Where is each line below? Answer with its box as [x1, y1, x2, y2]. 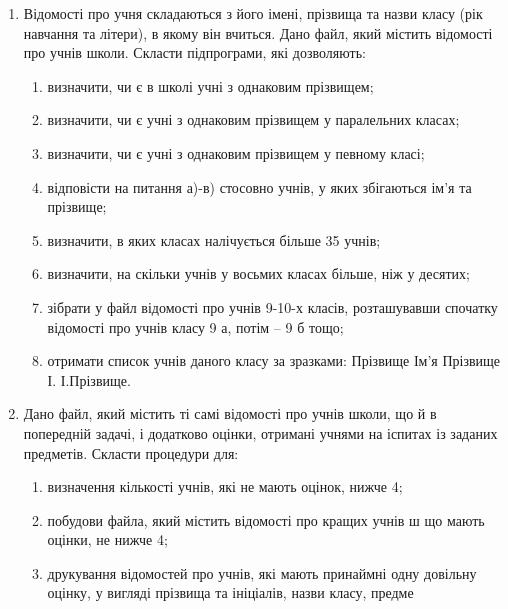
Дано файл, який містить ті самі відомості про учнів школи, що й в [23, 403, 437, 424]
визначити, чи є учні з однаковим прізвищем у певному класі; [47, 142, 425, 163]
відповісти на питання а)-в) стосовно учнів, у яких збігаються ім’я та [47, 176, 472, 197]
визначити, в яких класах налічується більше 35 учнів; [47, 229, 381, 250]
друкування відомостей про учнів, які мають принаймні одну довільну [47, 562, 477, 583]
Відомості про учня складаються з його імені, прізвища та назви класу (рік [23, 3, 483, 23]
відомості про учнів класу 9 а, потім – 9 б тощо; [47, 316, 344, 337]
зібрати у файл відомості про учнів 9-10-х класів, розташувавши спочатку [47, 296, 498, 317]
